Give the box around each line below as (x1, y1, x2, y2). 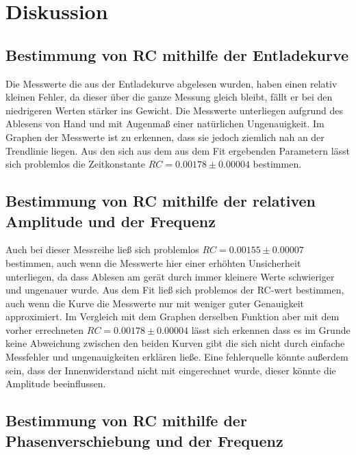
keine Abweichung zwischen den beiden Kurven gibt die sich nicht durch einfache (5, 336, 345, 350)
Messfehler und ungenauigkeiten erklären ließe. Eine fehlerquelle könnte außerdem (5, 350, 348, 364)
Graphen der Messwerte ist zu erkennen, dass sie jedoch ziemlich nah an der (5, 129, 325, 144)
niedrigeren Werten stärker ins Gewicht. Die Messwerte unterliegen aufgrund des (5, 103, 343, 117)
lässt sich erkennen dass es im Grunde (191, 322, 351, 337)
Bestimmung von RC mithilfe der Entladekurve (5, 44, 349, 65)
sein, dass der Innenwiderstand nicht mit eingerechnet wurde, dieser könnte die (5, 363, 336, 377)
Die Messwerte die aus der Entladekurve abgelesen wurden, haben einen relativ (5, 76, 338, 90)
